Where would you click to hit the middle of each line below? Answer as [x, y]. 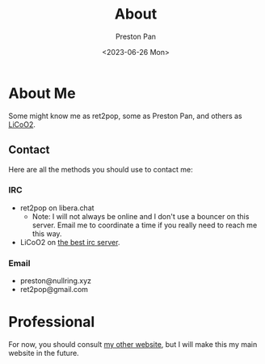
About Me [42, 93]
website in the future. [44, 353]
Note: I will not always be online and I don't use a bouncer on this [141, 216]
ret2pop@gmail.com [54, 290]
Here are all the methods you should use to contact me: [101, 169]
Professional [52, 322]
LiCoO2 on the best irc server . [70, 242]
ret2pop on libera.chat [57, 208]
